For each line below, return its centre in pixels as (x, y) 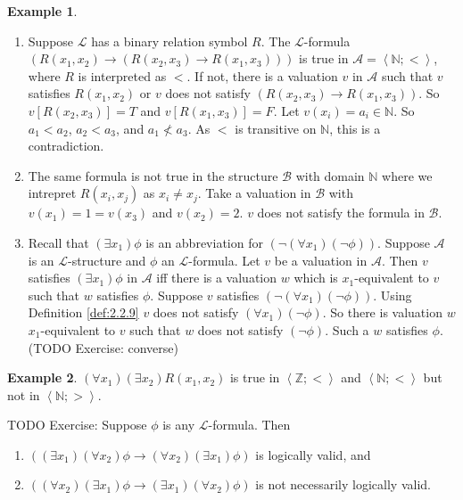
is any (179, 425)
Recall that (58, 242)
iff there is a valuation (217, 278)
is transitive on (276, 128)
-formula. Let (224, 260)
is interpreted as (122, 75)
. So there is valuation (382, 312)
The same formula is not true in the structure (153, 175)
